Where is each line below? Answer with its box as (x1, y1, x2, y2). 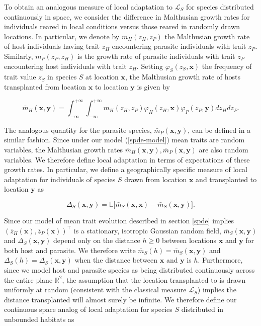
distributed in (181, 304, 224, 314)
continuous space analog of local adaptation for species (4, 304, 172, 314)
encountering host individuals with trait (4, 60, 127, 71)
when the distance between (74, 255, 158, 265)
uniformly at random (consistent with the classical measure (4, 284, 187, 295)
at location (85, 71, 119, 82)
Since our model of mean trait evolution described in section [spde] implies (4, 215, 234, 225)
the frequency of (202, 60, 252, 71)
